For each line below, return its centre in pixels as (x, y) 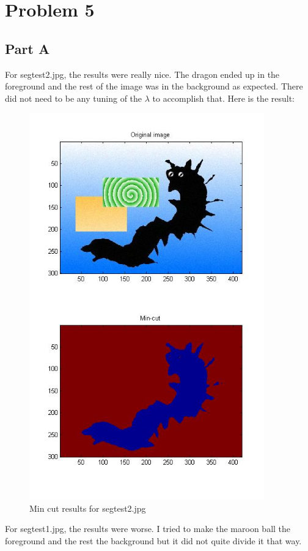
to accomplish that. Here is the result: (223, 98)
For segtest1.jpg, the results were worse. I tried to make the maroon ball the (148, 529)
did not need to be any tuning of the (74, 98)
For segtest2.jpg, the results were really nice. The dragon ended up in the (142, 74)
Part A (28, 48)
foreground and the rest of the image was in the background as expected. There (154, 86)
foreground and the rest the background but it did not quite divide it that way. (153, 540)
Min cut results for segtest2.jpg (88, 508)
